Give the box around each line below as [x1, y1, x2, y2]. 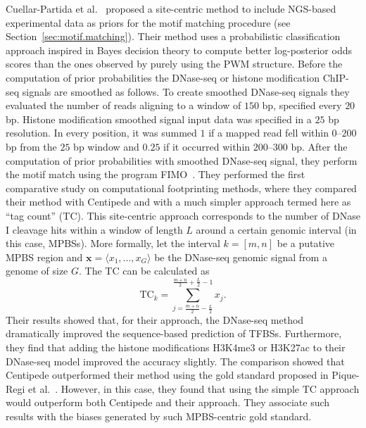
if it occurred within [163, 139, 251, 153]
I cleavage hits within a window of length [6, 222, 183, 237]
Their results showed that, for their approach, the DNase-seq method [6, 312, 304, 327]
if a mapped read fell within [208, 125, 329, 140]
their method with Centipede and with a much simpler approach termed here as [6, 194, 351, 209]
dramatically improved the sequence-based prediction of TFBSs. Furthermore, [6, 326, 342, 341]
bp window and [73, 139, 139, 153]
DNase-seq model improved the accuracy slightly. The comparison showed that [6, 353, 345, 368]
